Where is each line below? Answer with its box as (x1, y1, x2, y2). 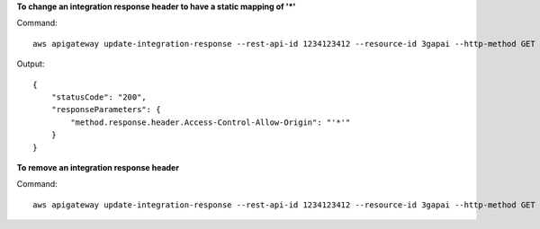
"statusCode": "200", (50, 92, 148, 102)
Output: (16, 58, 45, 69)
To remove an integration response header (16, 162, 180, 172)
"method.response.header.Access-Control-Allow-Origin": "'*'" (70, 117, 351, 128)
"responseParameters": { (50, 104, 161, 115)
